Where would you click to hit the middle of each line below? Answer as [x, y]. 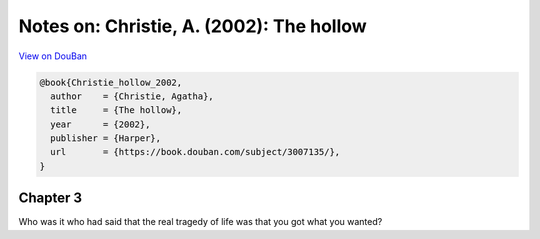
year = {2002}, [100, 124]
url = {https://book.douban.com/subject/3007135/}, [195, 152]
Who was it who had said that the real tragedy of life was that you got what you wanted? [200, 222]
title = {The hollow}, [116, 110]
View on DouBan [53, 56]
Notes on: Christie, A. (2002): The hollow [192, 26]
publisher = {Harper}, [106, 138]
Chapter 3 [50, 198]
